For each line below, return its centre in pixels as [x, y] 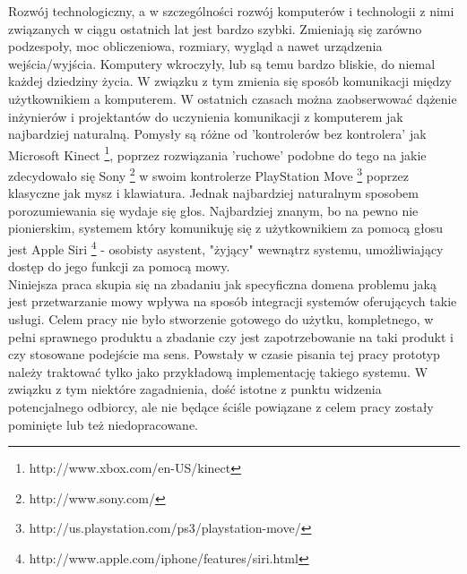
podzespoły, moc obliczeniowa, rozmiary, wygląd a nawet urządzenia [195, 46]
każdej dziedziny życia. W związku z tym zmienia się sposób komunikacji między [230, 81]
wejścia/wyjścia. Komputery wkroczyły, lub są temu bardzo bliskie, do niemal [222, 63]
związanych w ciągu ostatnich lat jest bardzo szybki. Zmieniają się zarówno [215, 28]
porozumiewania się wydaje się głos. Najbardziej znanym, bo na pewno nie [213, 210]
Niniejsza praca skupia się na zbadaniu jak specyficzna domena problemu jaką [222, 283]
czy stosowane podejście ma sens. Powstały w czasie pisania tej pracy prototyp [224, 354]
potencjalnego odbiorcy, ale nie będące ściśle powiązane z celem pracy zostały [221, 407]
